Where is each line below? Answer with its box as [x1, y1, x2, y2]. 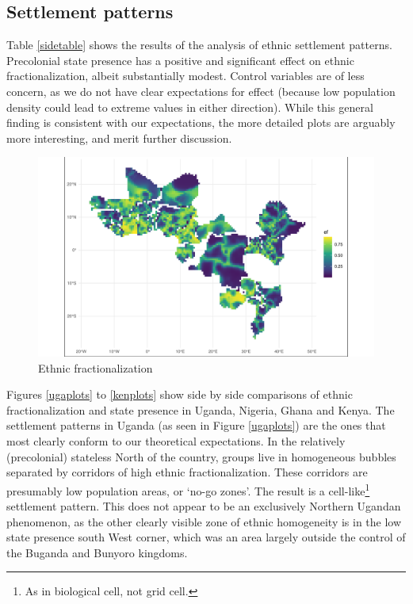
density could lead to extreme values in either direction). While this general [6, 98, 373, 115]
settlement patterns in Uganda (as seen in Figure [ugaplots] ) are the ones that [6, 417, 386, 434]
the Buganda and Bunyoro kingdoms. [6, 544, 188, 560]
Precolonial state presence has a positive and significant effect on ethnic [6, 52, 354, 68]
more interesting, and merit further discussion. [6, 129, 232, 146]
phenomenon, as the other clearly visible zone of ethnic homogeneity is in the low [6, 513, 402, 529]
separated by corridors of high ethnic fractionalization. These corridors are [6, 464, 368, 480]
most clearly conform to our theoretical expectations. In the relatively [6, 433, 346, 449]
